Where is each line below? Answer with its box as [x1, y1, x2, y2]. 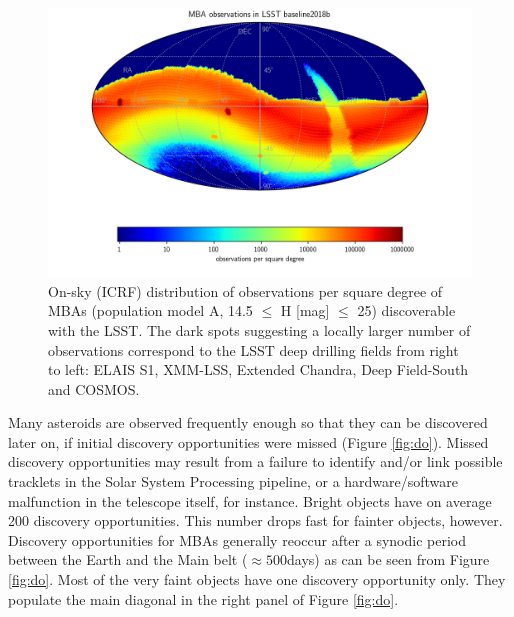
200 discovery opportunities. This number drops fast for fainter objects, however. [8, 510, 503, 531]
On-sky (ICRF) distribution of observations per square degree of [48, 280, 443, 301]
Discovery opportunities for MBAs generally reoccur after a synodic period [8, 529, 466, 550]
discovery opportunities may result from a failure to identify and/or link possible [8, 451, 503, 472]
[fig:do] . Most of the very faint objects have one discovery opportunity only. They [8, 569, 506, 590]
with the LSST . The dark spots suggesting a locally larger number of [48, 319, 471, 340]
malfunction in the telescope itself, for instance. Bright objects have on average [8, 490, 492, 511]
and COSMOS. [48, 378, 140, 399]
